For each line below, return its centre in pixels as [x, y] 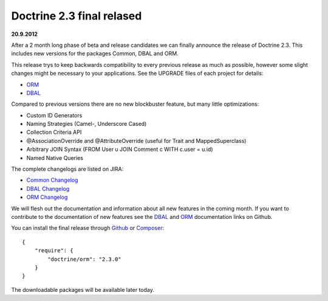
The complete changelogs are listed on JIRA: [67, 169]
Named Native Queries [55, 157]
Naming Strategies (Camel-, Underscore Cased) [87, 124]
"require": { [54, 251]
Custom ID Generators [54, 115]
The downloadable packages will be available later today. [83, 289]
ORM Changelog [47, 197]
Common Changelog [52, 180]
